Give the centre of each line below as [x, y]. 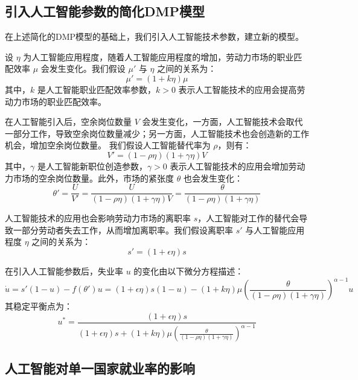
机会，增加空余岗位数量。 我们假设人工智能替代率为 [108, 145]
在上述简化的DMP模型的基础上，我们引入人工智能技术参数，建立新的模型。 [155, 36]
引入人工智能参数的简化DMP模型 [105, 11]
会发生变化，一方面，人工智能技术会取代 [222, 122]
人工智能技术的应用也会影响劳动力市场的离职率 [98, 218]
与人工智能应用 [275, 230]
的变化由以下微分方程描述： [189, 271]
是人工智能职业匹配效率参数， [96, 89]
